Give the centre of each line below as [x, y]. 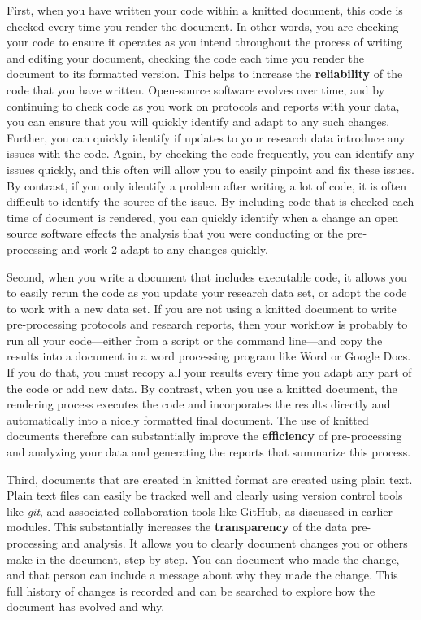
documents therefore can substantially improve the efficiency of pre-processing [204, 436]
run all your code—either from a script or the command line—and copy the [195, 340]
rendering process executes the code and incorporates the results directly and [199, 404]
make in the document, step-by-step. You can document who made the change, [203, 559]
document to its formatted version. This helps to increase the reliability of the [205, 74]
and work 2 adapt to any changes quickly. [165, 249]
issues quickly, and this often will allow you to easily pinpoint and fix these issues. [210, 169]
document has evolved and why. [86, 607]
